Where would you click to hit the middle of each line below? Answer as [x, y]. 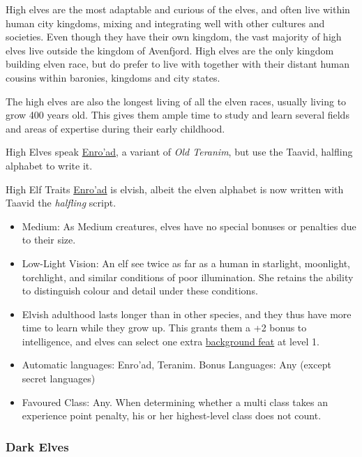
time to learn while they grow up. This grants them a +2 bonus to [164, 328]
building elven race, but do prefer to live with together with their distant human [178, 64]
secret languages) [59, 379]
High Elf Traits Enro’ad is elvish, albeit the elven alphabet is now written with [175, 189]
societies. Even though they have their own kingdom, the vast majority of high [174, 37]
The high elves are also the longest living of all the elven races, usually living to [176, 101]
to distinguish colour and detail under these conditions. [140, 291]
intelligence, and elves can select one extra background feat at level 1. [171, 341]
